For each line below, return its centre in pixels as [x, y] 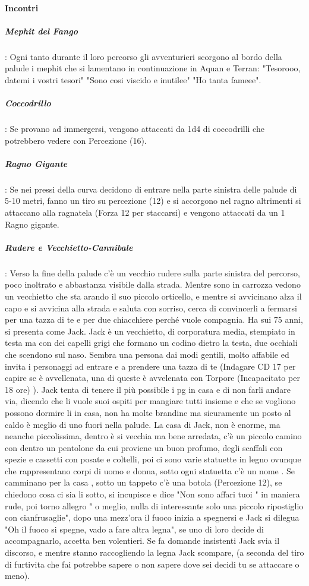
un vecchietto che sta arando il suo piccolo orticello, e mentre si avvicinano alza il [153, 296]
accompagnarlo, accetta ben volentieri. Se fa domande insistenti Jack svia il [142, 541]
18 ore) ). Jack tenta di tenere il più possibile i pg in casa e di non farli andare [148, 389]
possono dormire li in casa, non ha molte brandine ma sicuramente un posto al [148, 412]
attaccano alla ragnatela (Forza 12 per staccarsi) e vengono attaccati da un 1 [145, 212]
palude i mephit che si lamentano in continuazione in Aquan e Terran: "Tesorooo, [153, 68]
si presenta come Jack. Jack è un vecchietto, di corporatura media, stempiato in [150, 331]
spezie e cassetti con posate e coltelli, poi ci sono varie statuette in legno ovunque [153, 459]
